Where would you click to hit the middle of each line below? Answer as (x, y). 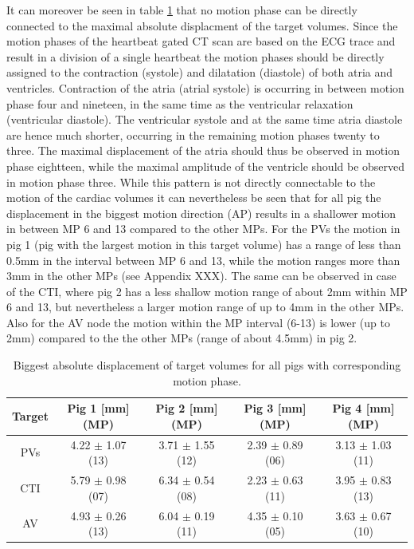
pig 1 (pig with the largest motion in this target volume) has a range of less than (204, 244)
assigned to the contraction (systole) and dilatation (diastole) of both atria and (200, 72)
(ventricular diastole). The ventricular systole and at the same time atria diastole (205, 119)
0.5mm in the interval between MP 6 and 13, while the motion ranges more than (203, 260)
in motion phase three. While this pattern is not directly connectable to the (191, 182)
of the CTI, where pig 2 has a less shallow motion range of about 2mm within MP (207, 291)
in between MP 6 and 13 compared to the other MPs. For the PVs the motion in (203, 229)
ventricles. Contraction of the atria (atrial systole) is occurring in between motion (205, 87)
